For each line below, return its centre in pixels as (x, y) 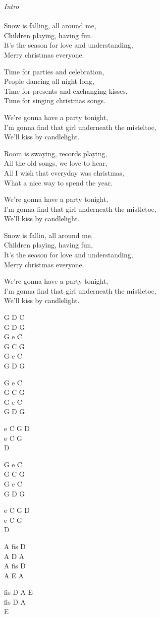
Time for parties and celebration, (54, 71)
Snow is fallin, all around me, (49, 235)
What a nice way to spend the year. (58, 182)
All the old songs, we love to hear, (56, 163)
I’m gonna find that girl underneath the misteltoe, (80, 127)
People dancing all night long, (49, 81)
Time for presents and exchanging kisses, (66, 91)
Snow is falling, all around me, (50, 26)
